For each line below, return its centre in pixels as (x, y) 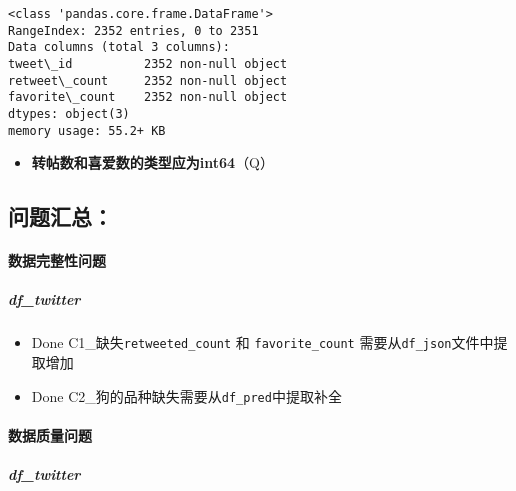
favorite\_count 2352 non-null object (148, 97)
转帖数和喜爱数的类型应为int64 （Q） (153, 162)
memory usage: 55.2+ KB (87, 130)
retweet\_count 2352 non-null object (148, 80)
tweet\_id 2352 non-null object (148, 63)
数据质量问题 (50, 434)
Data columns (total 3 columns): (119, 47)
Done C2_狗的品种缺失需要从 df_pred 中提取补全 (186, 395)
